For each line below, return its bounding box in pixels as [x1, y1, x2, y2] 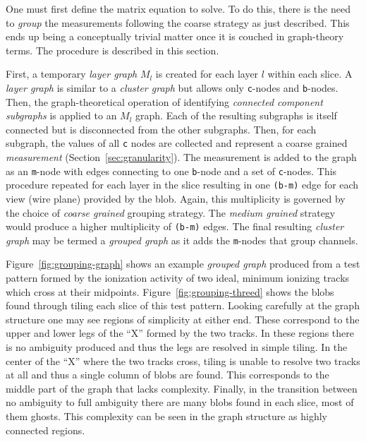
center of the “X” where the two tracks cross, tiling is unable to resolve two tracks [6, 353, 360, 368]
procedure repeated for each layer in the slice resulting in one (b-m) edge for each [6, 177, 359, 192]
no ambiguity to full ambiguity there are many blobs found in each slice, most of [6, 395, 354, 410]
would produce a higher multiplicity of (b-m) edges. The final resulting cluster [6, 219, 344, 234]
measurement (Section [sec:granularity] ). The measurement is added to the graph [6, 150, 357, 165]
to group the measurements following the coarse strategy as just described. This [6, 15, 350, 30]
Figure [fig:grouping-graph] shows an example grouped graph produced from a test [6, 256, 360, 271]
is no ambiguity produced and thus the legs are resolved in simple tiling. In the [6, 340, 348, 354]
